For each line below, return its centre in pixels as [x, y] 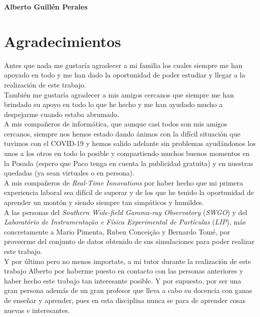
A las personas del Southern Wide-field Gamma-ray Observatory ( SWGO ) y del [126, 212]
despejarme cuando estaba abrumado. [62, 114]
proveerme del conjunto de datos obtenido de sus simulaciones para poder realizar [129, 241]
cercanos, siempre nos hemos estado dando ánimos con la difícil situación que [122, 133]
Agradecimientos [63, 41]
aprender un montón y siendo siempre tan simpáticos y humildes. [104, 202]
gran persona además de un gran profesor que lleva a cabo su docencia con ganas [128, 290]
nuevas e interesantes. [37, 310]
